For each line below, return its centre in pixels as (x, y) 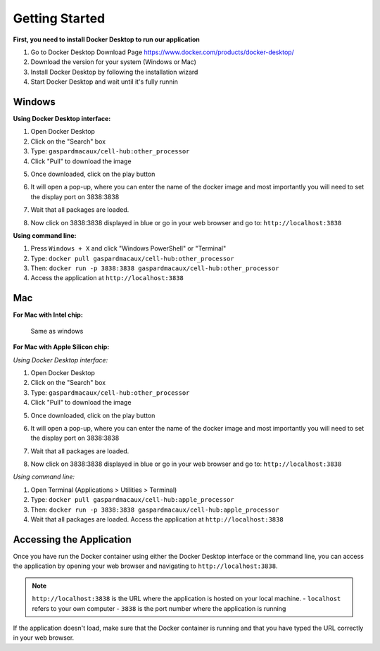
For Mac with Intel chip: (48, 315)
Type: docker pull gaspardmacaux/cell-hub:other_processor (133, 258)
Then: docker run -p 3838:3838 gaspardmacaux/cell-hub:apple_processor (155, 510)
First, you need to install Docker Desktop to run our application (107, 39)
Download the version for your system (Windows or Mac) (114, 62)
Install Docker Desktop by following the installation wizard (114, 72)
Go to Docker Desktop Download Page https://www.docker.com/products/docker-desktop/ (163, 52)
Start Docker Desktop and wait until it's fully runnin (104, 82)
